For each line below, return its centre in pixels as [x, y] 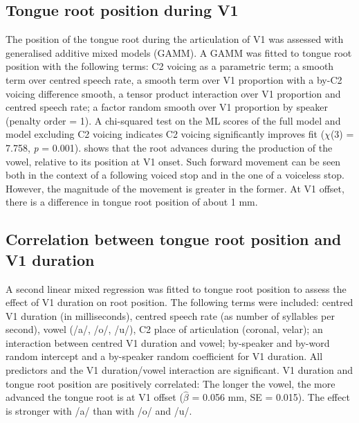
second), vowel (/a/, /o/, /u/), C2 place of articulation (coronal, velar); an [164, 329]
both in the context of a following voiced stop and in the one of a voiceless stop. [175, 175]
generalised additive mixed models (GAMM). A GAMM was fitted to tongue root [179, 52]
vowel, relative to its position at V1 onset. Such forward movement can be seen [173, 161]
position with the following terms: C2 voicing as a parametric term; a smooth [170, 66]
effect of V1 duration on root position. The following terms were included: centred [179, 302]
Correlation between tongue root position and [174, 239]
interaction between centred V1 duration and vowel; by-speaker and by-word [168, 342]
